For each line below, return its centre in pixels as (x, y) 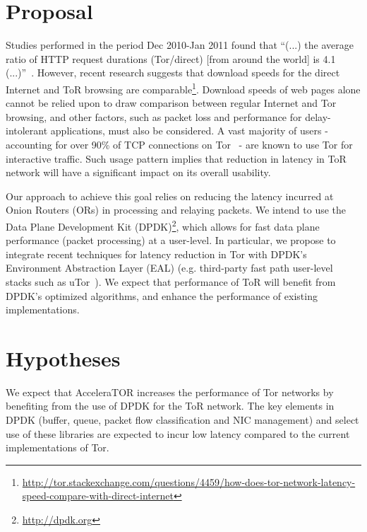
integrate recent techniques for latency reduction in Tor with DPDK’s (156, 254)
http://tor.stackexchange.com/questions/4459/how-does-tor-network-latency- (189, 481)
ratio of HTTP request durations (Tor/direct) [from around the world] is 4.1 (171, 58)
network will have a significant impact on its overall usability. (138, 172)
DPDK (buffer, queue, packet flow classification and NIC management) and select (182, 420)
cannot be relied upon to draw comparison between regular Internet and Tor (171, 103)
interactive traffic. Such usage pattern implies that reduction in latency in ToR (176, 158)
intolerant (27, 131)
